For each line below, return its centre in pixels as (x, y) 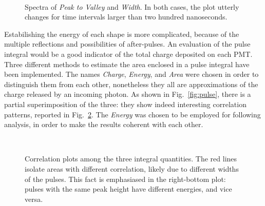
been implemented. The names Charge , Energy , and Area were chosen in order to (131, 74)
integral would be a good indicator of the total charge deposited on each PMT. (128, 54)
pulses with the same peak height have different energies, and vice (128, 189)
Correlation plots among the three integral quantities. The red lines (131, 159)
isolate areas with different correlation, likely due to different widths (132, 168)
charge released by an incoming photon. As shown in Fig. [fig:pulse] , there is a (128, 94)
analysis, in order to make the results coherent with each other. (104, 124)
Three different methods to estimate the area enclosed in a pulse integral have (127, 64)
